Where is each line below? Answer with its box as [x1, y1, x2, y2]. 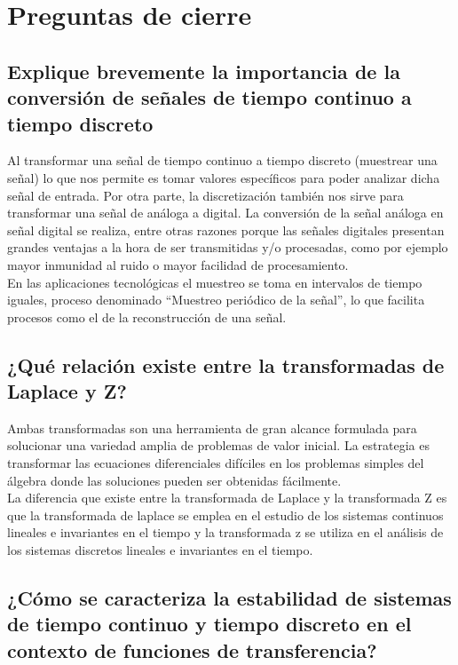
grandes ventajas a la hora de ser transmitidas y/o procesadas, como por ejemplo [7, 238, 448, 257]
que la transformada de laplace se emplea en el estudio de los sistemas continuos [7, 505, 444, 524]
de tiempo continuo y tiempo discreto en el [7, 610, 412, 637]
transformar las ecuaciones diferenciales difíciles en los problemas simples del [7, 454, 424, 472]
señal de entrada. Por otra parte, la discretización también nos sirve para [7, 186, 404, 204]
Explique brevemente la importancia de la [7, 57, 400, 84]
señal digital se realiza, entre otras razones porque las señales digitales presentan [7, 220, 445, 239]
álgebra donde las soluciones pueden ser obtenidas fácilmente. [7, 471, 342, 489]
